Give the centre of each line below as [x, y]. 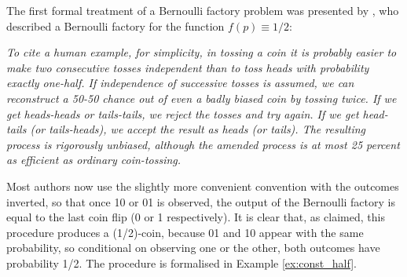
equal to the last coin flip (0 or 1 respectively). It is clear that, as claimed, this [196, 217]
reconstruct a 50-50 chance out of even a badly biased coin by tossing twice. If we [202, 98]
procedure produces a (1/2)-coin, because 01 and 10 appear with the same [185, 232]
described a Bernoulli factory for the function [115, 26]
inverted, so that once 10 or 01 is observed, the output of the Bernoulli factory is [201, 201]
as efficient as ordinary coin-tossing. [94, 160]
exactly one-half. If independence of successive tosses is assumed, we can [180, 83]
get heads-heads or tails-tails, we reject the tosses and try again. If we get [183, 113]
